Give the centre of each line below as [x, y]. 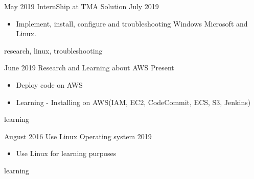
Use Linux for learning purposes [66, 153]
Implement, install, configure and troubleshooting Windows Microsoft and [132, 23]
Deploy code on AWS [49, 84]
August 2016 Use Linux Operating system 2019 [78, 136]
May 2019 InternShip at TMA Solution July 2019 [82, 6]
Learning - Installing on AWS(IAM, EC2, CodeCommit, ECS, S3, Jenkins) [133, 102]
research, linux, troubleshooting [53, 50]
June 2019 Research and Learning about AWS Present [89, 68]
